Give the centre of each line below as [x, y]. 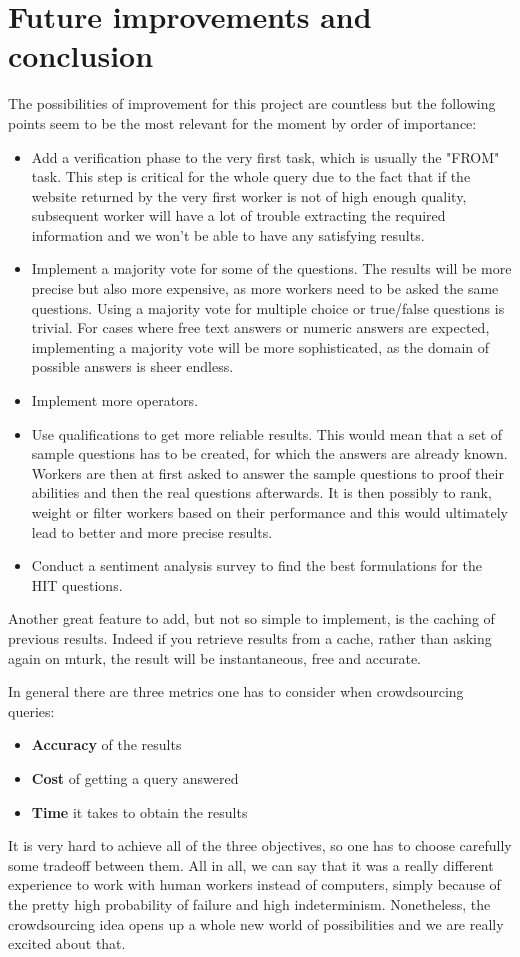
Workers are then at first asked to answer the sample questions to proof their [267, 472]
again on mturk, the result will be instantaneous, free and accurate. [215, 657]
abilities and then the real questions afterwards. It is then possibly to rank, [261, 492]
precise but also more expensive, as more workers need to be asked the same [265, 288]
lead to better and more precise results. [152, 531]
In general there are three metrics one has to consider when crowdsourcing [236, 691]
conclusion [81, 55]
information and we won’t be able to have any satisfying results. [228, 234]
